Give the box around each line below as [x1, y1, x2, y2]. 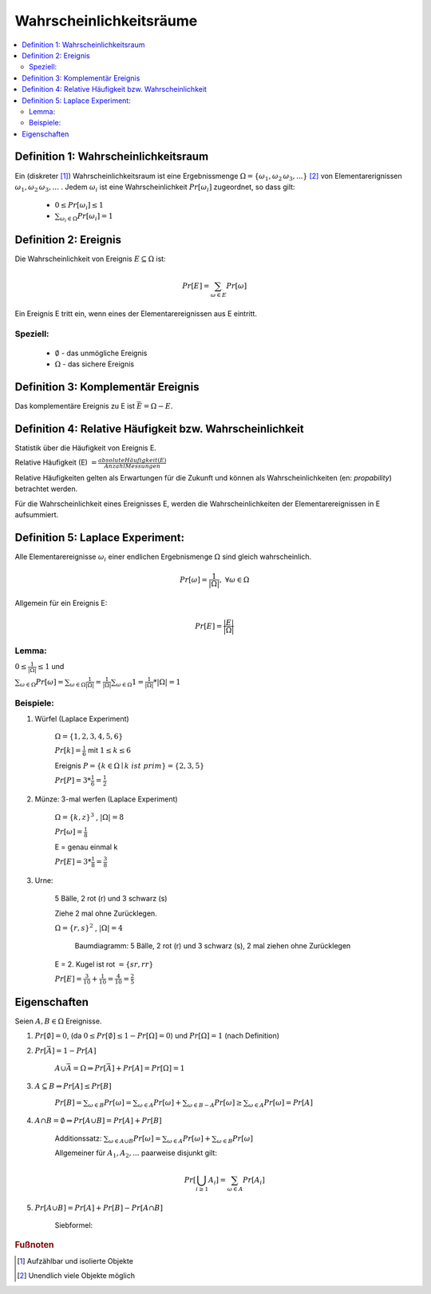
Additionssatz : [54, 1134, 102, 1143]
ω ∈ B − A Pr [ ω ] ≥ [187, 1098, 243, 1109]
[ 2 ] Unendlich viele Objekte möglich [17, 1271, 136, 1280]
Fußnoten [14, 1239, 54, 1250]
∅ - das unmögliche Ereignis [54, 348, 148, 358]
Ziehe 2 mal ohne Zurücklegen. [54, 908, 157, 918]
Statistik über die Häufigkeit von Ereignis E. [14, 443, 157, 453]
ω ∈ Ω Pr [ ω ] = [20, 677, 64, 688]
